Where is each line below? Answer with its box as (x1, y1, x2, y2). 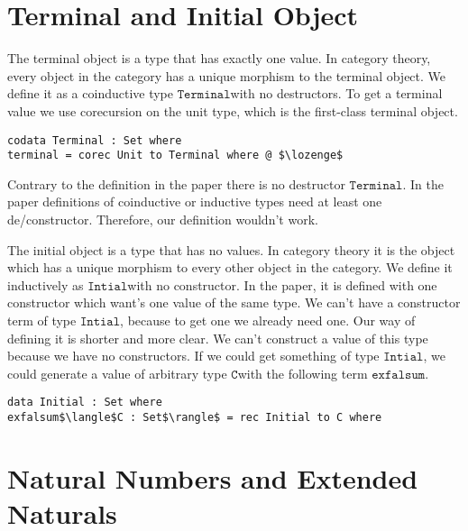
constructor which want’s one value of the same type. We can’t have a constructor (7, 293, 461, 312)
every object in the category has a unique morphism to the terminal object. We (7, 66, 446, 85)
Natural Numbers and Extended (7, 459, 418, 496)
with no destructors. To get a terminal (230, 84, 443, 103)
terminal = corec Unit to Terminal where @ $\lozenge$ (7, 149, 344, 162)
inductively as (7, 275, 84, 294)
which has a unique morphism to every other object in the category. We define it (7, 258, 453, 277)
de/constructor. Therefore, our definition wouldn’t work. (7, 210, 318, 228)
